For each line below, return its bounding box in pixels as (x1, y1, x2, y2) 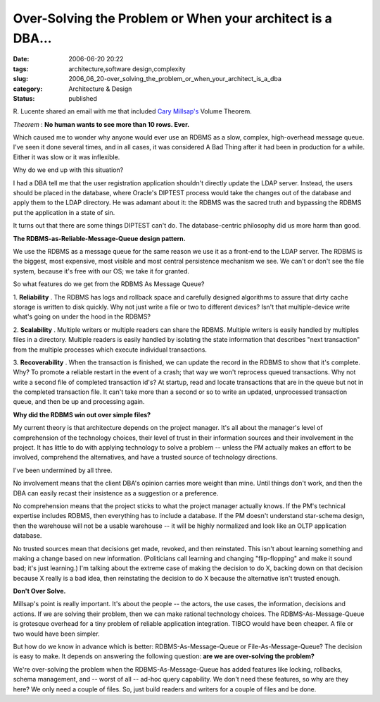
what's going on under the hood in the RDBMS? (13, 312, 151, 321)
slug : (13, 75, 28, 83)
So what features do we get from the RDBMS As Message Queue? (13, 280, 205, 288)
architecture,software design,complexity (68, 64, 186, 73)
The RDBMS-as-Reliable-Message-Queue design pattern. (13, 234, 186, 242)
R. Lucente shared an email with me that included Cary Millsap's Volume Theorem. (13, 107, 253, 116)
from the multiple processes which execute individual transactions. (13, 345, 208, 354)
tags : (13, 64, 29, 73)
